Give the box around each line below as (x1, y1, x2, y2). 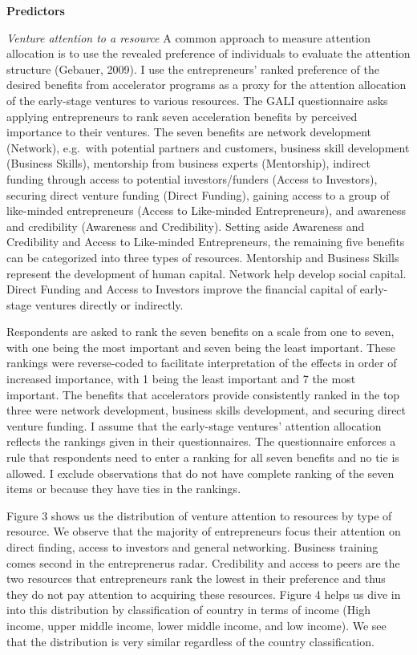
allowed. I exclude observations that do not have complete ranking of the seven (6, 464, 395, 481)
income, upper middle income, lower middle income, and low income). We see (6, 617, 387, 633)
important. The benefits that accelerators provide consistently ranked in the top (6, 386, 400, 402)
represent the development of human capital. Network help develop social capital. (6, 265, 407, 281)
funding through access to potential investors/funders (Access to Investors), (6, 170, 378, 187)
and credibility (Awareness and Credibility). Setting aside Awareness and (6, 217, 365, 234)
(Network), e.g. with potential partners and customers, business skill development (6, 139, 410, 156)
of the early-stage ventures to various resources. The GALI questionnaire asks (6, 91, 388, 108)
